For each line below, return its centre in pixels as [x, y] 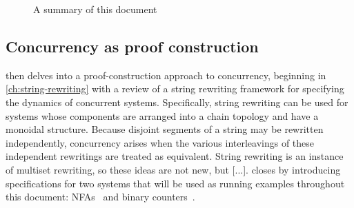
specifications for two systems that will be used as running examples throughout [175, 183]
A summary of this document [95, 9]
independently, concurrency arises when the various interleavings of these [160, 142]
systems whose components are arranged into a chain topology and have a [162, 115]
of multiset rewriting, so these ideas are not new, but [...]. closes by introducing [173, 169]
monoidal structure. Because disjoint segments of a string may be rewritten [165, 129]
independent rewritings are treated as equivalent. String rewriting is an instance [175, 156]
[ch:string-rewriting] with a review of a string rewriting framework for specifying [175, 89]
